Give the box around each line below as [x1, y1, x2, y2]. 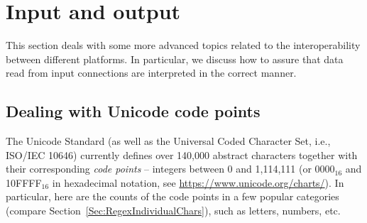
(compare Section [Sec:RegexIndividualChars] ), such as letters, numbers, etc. [6, 203, 341, 218]
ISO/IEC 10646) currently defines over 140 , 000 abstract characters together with [6, 147, 358, 162]
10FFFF [6, 175, 42, 190]
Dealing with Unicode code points [6, 100, 261, 122]
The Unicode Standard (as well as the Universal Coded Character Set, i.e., [6, 134, 331, 148]
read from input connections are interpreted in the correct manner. [6, 65, 297, 80]
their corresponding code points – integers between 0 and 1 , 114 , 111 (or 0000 [6, 161, 335, 176]
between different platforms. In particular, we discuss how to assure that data [6, 51, 344, 66]
